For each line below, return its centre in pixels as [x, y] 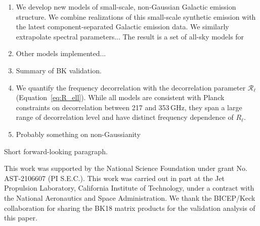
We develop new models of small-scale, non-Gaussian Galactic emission [126, 7]
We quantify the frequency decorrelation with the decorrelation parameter [131, 87]
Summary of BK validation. [59, 70]
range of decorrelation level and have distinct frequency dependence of [125, 117]
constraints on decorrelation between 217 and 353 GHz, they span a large [129, 107]
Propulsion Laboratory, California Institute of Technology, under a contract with [129, 188]
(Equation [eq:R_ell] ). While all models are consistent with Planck [120, 97]
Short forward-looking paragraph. [56, 151]
